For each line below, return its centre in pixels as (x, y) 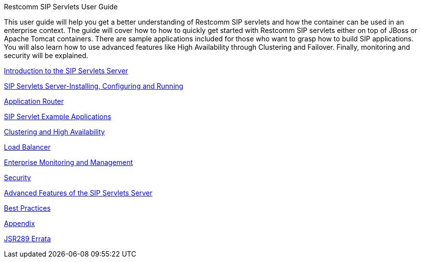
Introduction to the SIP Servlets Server (66, 71)
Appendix (19, 223)
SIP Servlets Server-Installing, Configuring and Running (94, 86)
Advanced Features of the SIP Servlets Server (78, 193)
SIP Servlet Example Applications (58, 116)
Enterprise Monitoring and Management (69, 162)
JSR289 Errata (28, 239)
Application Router (34, 101)
